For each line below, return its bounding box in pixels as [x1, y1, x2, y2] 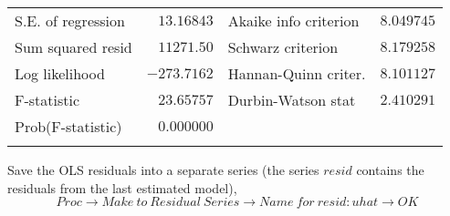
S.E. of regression [15, 10, 125, 31]
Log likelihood [15, 63, 105, 84]
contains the [356, 160, 424, 179]
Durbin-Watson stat [227, 89, 356, 110]
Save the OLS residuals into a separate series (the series [7, 160, 319, 179]
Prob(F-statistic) [15, 116, 122, 137]
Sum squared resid [15, 36, 132, 57]
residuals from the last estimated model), [7, 178, 237, 197]
